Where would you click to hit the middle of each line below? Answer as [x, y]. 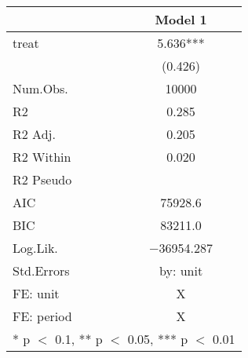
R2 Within [42, 157]
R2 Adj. [34, 134]
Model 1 [181, 19]
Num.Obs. [40, 88]
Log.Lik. [35, 248]
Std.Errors [41, 270]
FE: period [42, 316]
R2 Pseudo [42, 179]
